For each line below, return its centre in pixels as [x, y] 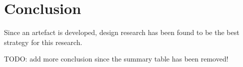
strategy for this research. [43, 42]
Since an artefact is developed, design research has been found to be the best [122, 32]
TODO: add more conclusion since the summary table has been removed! [116, 59]
